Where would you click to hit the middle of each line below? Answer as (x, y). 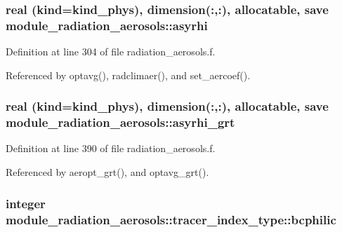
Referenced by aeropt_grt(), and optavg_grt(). (107, 172)
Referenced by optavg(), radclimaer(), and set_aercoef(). (128, 75)
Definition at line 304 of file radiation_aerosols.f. (111, 52)
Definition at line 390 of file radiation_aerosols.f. (111, 148)
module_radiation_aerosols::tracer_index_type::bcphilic (171, 219)
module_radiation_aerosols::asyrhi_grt (120, 122)
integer (26, 203)
